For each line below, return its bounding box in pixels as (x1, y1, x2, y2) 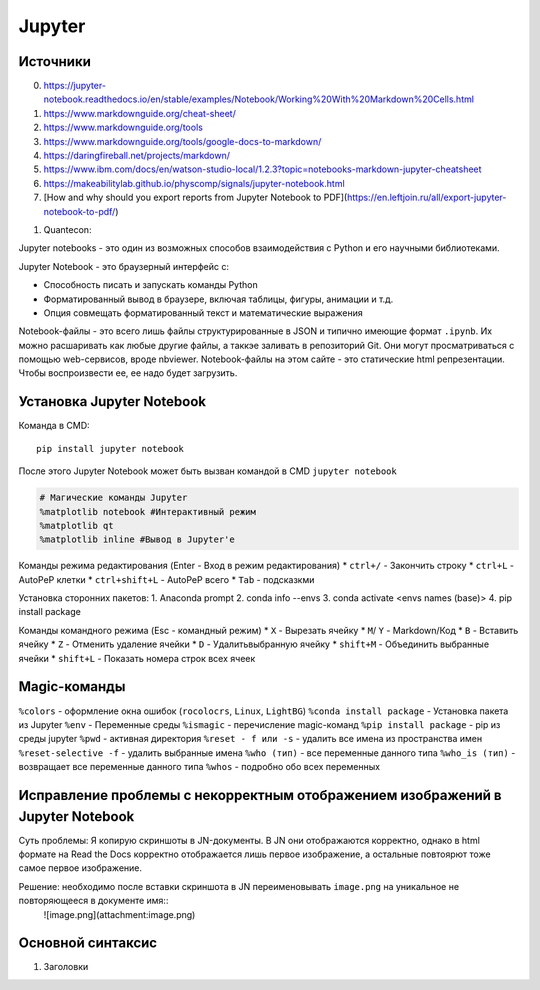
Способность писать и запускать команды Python (43, 279, 259, 291)
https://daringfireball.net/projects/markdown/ (43, 150, 230, 162)
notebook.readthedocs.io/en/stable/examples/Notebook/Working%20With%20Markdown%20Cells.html (43, 93, 475, 105)
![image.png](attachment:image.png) (43, 908, 196, 920)
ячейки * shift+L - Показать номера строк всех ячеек (18, 652, 256, 664)
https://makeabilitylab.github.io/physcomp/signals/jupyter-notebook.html (43, 177, 345, 189)
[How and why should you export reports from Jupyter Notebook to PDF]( (43, 191, 348, 204)
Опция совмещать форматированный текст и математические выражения (43, 306, 364, 319)
